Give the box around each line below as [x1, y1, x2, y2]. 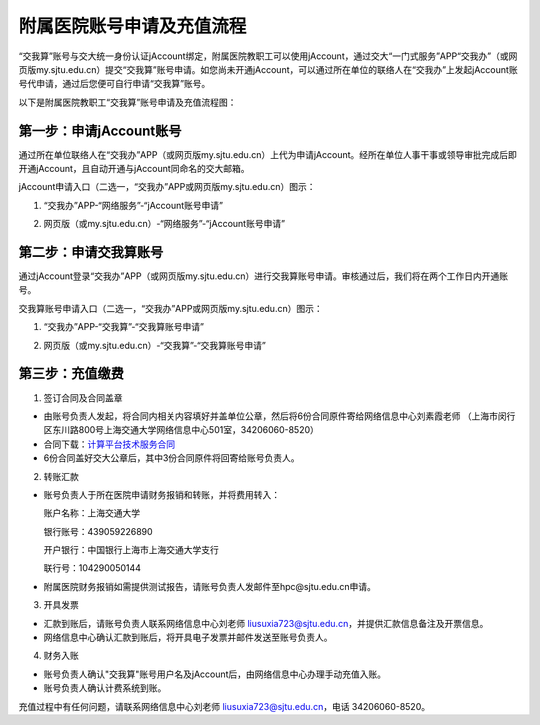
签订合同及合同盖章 [43, 391, 123, 404]
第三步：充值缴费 [18, 365, 124, 382]
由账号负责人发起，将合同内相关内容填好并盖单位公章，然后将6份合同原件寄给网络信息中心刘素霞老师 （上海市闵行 [43, 410, 516, 422]
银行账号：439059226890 [43, 525, 154, 537]
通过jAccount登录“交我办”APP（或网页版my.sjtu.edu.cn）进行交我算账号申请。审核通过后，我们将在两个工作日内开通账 [18, 270, 509, 282]
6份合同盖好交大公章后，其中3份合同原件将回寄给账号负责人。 [43, 452, 300, 464]
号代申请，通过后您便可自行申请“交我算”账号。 [18, 78, 211, 90]
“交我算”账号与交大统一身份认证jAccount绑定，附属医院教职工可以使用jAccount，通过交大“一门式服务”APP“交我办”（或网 [18, 50, 518, 62]
